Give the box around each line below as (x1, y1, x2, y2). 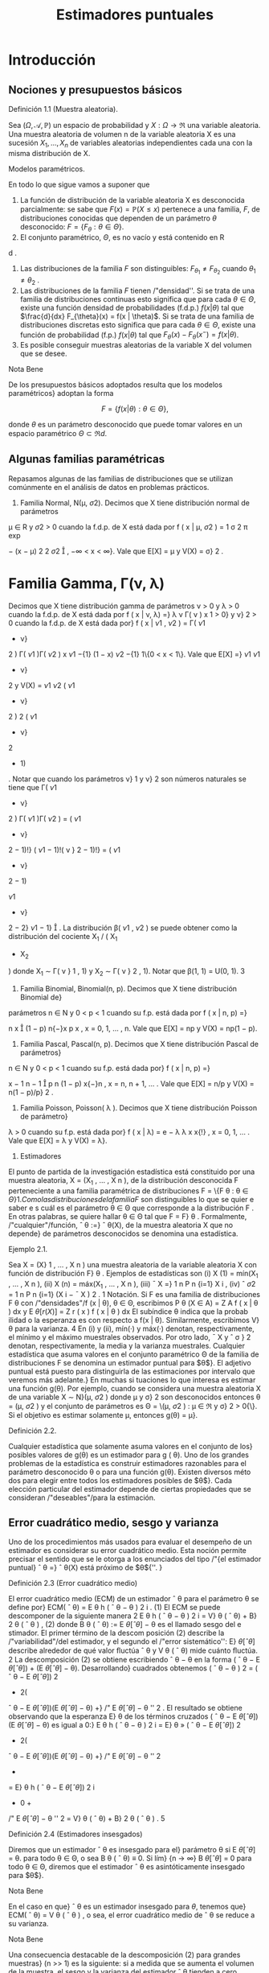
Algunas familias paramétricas (8, 452, 165, 466)
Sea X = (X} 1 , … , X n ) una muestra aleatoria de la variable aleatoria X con (8, 1259, 257, 1269)
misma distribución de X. (8, 148, 91, 158)
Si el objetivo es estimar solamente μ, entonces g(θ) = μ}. (8, 1410, 198, 1419)
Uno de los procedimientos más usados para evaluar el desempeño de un (8, 1537, 252, 1547)
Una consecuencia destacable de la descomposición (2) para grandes (8, 1950, 241, 1960)
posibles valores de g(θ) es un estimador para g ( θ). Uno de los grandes (8, 1450, 249, 1460)
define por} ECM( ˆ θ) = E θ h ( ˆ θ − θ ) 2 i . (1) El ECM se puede (8, 1603, 221, 1613)
